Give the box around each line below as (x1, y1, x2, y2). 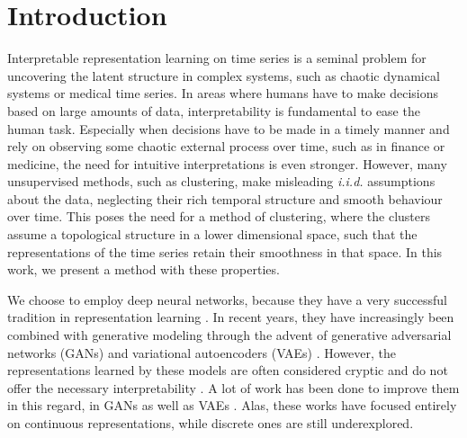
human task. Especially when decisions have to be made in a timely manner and (7, 119, 450, 138)
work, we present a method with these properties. (7, 260, 280, 279)
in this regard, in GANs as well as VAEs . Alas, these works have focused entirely (7, 396, 457, 415)
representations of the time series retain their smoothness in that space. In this (7, 242, 443, 261)
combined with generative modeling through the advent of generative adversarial (7, 326, 452, 344)
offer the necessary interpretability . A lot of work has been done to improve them (7, 378, 460, 397)
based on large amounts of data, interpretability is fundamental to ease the (7, 101, 420, 120)
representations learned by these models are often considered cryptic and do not (7, 361, 448, 380)
